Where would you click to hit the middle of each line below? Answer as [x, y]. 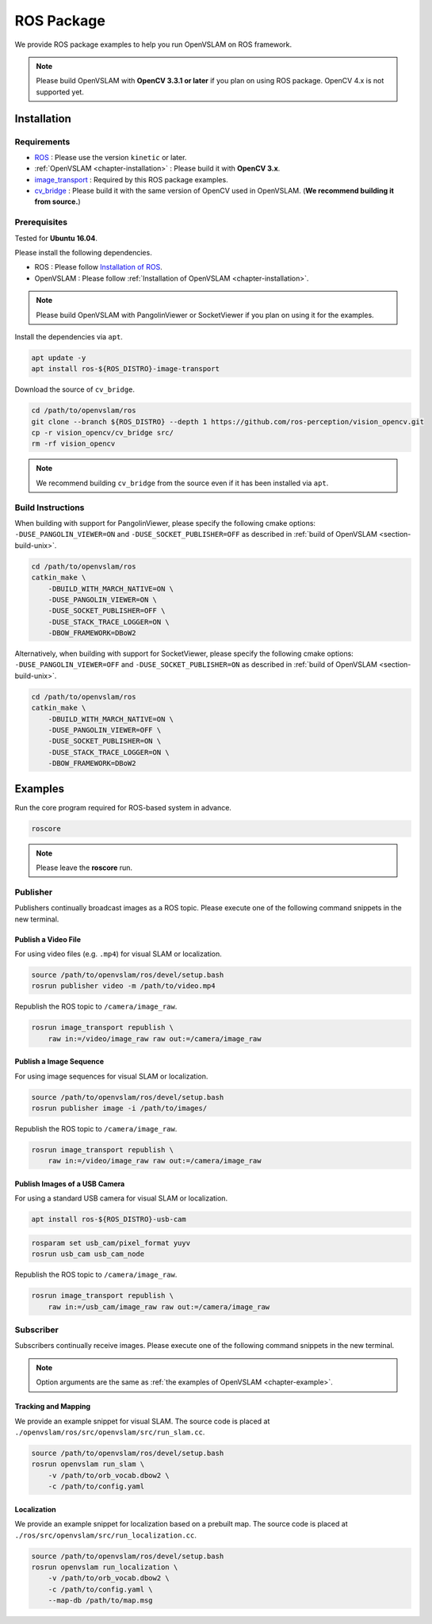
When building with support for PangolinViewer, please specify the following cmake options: [165, 523]
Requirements [42, 141]
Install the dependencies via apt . [69, 336]
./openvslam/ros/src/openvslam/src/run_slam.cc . [110, 1432]
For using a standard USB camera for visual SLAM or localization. [121, 1198]
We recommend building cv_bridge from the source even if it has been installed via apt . [182, 483]
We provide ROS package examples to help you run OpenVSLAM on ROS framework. [153, 44]
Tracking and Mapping [53, 1407]
